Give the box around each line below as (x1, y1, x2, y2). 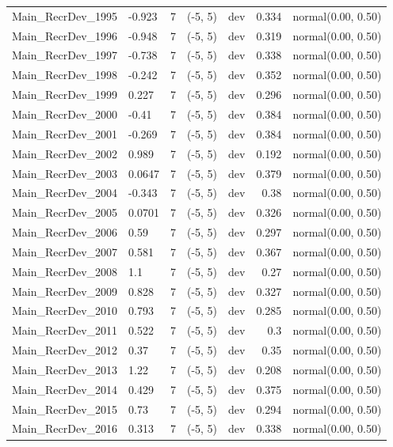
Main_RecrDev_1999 (12, 86, 118, 103)
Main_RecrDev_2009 (12, 282, 118, 299)
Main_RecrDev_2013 (12, 361, 118, 377)
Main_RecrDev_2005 (12, 204, 118, 221)
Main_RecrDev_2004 (12, 184, 118, 201)
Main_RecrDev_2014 (12, 381, 118, 397)
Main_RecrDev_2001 (12, 125, 118, 142)
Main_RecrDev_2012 (12, 342, 118, 358)
